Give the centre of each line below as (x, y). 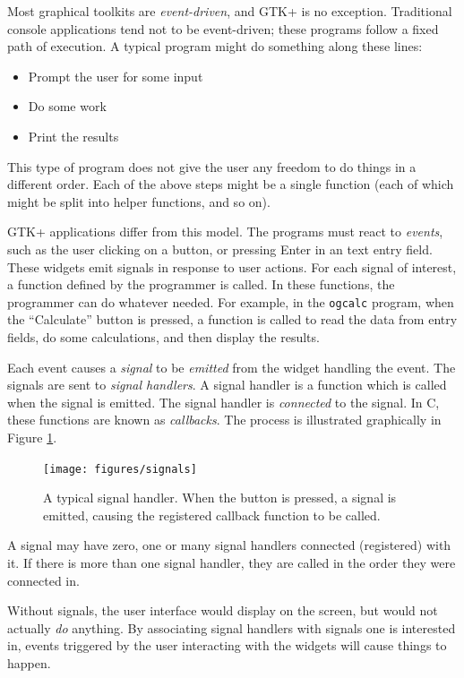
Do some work (67, 106)
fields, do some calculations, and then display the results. (163, 336)
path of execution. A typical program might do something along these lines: (215, 46)
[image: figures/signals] (120, 469)
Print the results (73, 136)
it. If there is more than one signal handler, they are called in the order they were (232, 562)
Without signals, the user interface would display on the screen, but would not (223, 610)
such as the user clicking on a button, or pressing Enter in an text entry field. (220, 249)
